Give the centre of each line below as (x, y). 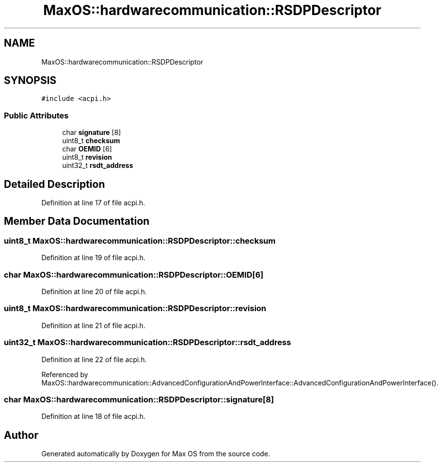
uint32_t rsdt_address (98, 166)
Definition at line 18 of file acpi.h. (94, 416)
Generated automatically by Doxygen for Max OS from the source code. (156, 454)
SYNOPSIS (30, 81)
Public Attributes (36, 115)
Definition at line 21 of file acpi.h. (93, 325)
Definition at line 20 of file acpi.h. (94, 291)
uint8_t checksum (91, 141)
